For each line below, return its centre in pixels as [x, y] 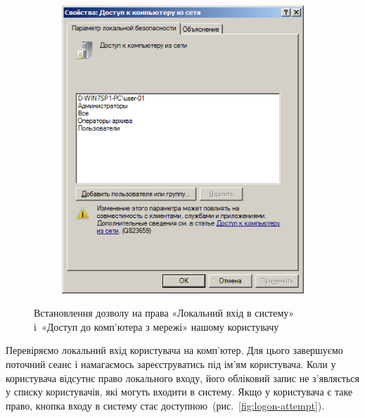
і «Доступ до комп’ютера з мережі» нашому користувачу [156, 326]
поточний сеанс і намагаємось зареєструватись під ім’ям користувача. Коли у [171, 363]
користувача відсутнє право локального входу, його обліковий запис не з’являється [182, 378]
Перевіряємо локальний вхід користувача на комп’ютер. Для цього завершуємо [174, 350]
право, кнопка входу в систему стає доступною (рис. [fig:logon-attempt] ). [165, 405]
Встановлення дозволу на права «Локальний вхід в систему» [164, 313]
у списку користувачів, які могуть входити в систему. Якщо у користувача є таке [179, 392]
